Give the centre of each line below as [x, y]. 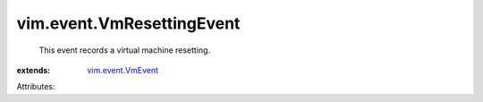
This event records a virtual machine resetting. [124, 50]
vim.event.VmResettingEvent [128, 23]
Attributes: [36, 87]
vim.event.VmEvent [123, 70]
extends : [34, 70]
